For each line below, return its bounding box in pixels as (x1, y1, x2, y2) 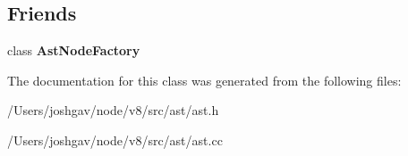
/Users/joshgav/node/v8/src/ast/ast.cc (7, 130, 223, 149)
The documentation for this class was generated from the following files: (7, 70, 402, 89)
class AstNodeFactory (7, 41, 140, 60)
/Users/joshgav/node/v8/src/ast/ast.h (7, 101, 219, 119)
